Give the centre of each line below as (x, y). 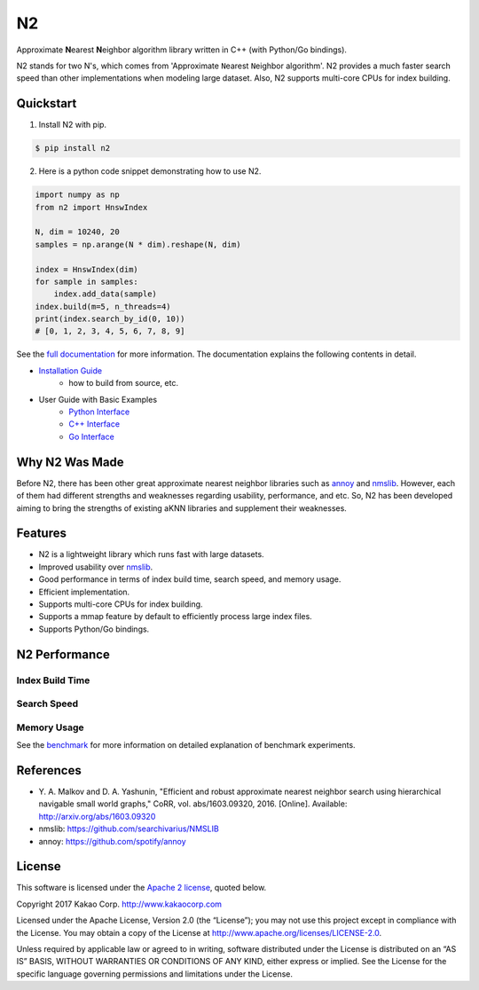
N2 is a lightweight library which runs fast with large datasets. (152, 554)
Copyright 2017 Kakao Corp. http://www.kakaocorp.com (119, 904)
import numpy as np (77, 195)
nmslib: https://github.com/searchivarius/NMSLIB (129, 829)
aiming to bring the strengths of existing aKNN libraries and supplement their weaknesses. (182, 508)
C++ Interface (94, 424)
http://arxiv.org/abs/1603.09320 (97, 816)
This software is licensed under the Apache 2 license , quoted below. (141, 888)
